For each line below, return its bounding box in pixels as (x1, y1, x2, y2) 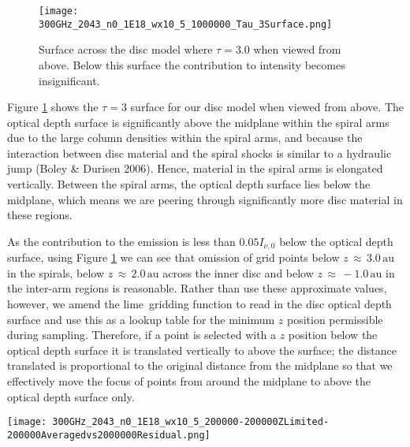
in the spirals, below (7, 264, 105, 281)
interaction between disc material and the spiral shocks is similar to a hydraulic (7, 144, 392, 161)
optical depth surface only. (7, 388, 135, 404)
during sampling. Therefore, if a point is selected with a (7, 326, 277, 343)
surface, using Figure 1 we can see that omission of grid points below (7, 249, 340, 266)
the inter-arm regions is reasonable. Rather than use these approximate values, (7, 280, 387, 296)
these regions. (7, 207, 73, 223)
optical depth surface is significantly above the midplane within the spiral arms (7, 114, 389, 130)
